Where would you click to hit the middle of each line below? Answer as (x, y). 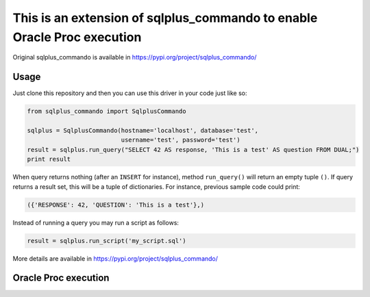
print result (49, 159)
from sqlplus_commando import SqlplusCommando (107, 112)
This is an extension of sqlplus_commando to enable (165, 18)
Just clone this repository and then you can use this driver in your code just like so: (130, 93)
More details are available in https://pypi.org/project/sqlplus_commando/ (115, 258)
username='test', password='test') (181, 140)
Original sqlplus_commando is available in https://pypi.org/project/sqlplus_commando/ (135, 57)
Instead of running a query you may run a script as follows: (96, 222)
